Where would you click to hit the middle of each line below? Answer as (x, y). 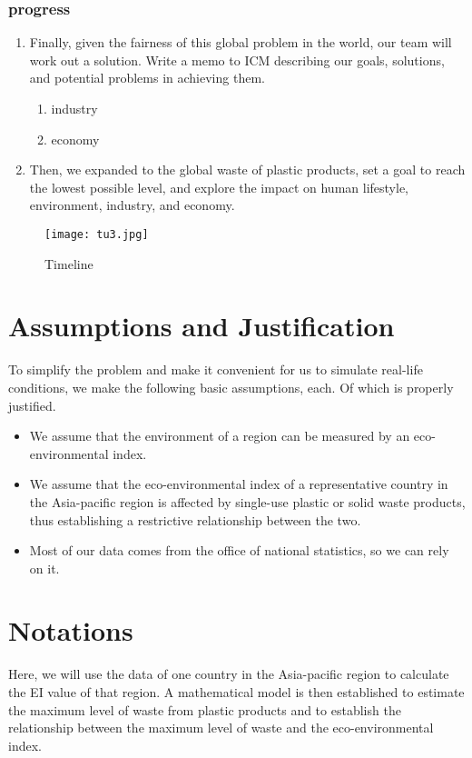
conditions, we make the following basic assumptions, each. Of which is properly (231, 387)
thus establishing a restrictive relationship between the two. (195, 519)
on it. (44, 568)
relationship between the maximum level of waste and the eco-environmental (221, 728)
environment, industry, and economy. (132, 205)
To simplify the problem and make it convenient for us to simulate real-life (216, 369)
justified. (32, 405)
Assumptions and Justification (202, 326)
